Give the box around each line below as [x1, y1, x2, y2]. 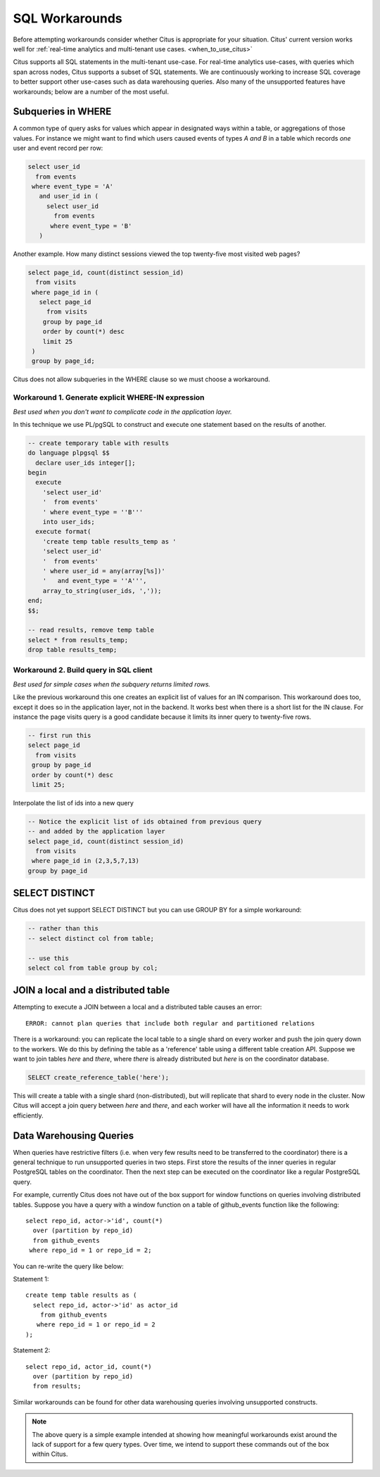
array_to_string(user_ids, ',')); [42, 587, 162, 594]
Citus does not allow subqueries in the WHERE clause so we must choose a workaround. [13, 375, 270, 383]
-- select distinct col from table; [27, 934, 155, 942]
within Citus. [32, 1450, 68, 1459]
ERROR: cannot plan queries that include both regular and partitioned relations [25, 1019, 315, 1027]
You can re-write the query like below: [13, 1262, 124, 1270]
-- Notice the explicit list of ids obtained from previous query [27, 817, 262, 826]
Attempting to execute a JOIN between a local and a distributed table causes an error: [13, 1003, 262, 1011]
